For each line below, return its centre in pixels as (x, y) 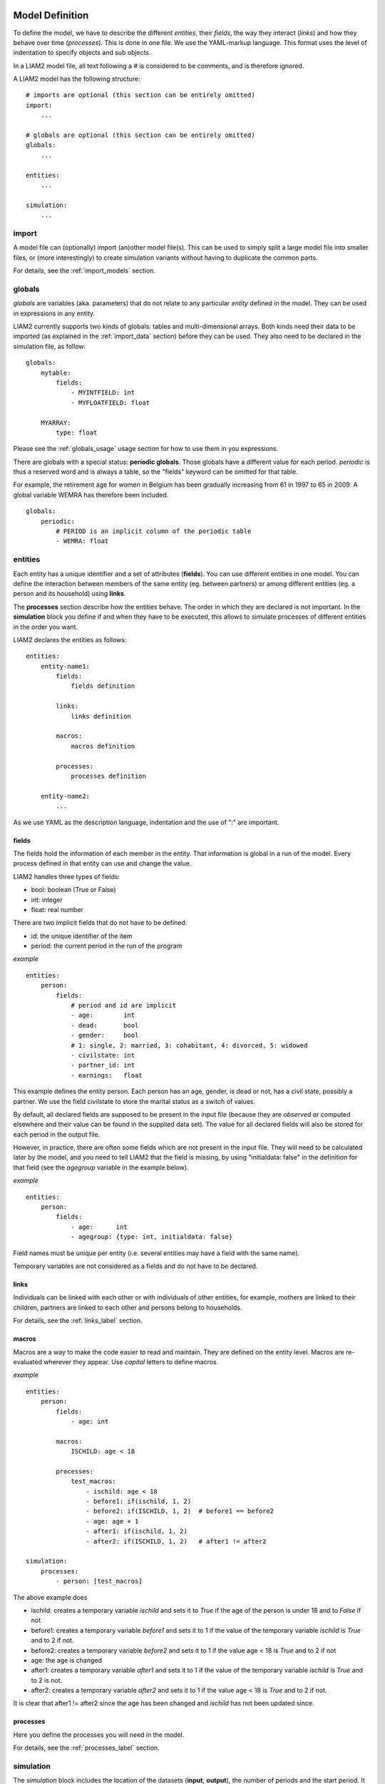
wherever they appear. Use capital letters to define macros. (131, 1362)
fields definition (103, 686)
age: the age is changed (67, 1660)
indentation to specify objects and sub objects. (82, 53)
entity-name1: (65, 666)
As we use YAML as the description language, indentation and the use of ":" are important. (146, 822)
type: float (77, 432)
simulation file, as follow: (50, 346)
